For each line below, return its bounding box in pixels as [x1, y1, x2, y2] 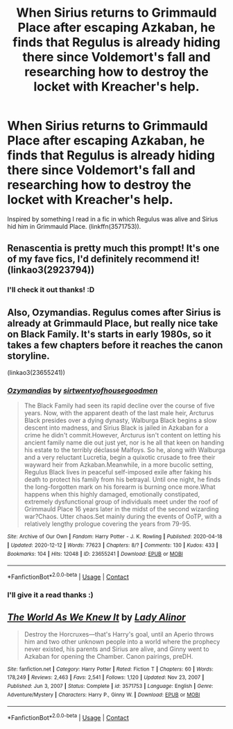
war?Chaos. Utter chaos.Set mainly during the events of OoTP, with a [24, 513, 222, 521]
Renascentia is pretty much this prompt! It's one [7, 242, 220, 255]
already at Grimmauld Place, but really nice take [7, 317, 218, 329]
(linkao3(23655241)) [7, 369, 66, 377]
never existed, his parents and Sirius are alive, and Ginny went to [24, 645, 209, 653]
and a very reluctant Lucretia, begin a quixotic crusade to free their [24, 454, 216, 462]
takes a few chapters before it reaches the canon [7, 339, 223, 351]
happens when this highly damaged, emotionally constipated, [24, 490, 200, 499]
